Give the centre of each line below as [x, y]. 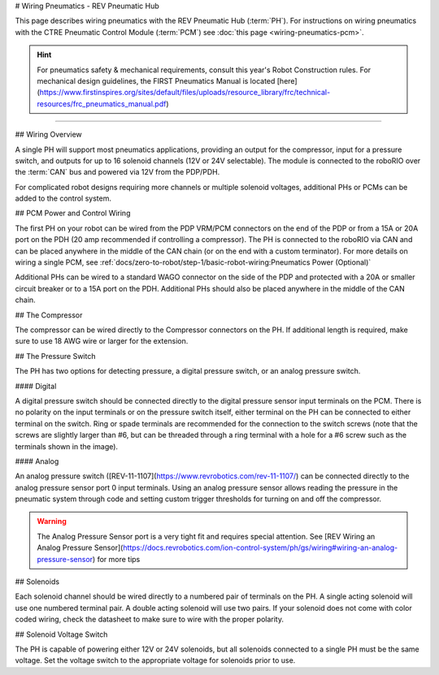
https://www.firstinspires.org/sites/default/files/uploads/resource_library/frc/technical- [185, 93]
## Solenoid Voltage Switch [61, 634]
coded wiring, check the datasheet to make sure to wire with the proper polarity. [150, 619]
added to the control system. [63, 198]
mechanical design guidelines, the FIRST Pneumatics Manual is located [156, 80]
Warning [52, 521]
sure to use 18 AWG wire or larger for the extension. [102, 341]
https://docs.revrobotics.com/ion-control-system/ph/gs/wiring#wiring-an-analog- [261, 547]
